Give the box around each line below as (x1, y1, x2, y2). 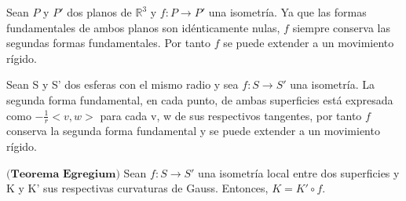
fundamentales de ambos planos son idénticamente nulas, (6, 19, 280, 35)
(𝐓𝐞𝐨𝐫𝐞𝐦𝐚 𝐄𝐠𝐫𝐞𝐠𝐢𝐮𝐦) (6, 168, 120, 180)
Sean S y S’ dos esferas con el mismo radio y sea (6, 76, 239, 93)
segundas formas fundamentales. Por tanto (6, 35, 210, 51)
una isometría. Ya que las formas (208, 4, 367, 20)
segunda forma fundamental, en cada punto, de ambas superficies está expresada (6, 91, 393, 108)
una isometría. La (290, 76, 375, 93)
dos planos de (67, 4, 132, 20)
